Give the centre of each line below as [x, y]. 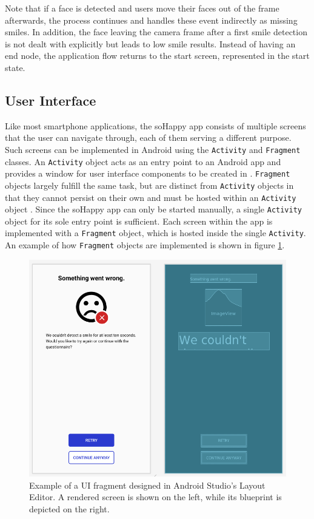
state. [15, 67]
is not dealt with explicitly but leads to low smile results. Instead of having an [150, 43]
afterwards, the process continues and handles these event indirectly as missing [151, 20]
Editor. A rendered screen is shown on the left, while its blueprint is [155, 497]
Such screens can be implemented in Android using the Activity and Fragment [153, 149]
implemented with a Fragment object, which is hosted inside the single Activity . [155, 233]
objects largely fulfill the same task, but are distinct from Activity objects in [149, 185]
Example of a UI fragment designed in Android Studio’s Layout [147, 485]
